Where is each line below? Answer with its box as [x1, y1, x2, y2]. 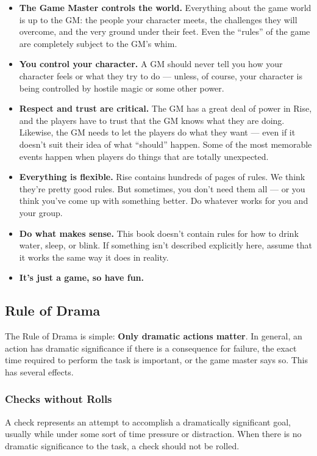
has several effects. [5, 365, 74, 378]
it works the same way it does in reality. [19, 250, 169, 263]
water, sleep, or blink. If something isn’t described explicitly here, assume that [19, 239, 312, 252]
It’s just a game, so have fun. [19, 271, 144, 284]
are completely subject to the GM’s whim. [19, 37, 177, 49]
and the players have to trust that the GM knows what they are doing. [19, 114, 285, 126]
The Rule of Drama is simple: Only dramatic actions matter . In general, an [5, 330, 302, 342]
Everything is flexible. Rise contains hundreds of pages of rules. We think [19, 170, 305, 183]
